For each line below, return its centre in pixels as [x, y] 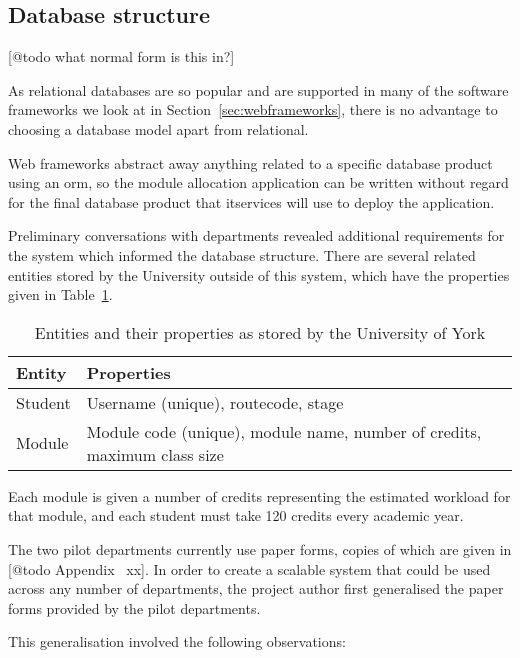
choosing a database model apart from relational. [158, 128]
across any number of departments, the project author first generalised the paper [256, 588]
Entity [41, 372]
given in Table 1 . [60, 294]
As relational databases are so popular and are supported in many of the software [258, 89]
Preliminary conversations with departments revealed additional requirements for [256, 235]
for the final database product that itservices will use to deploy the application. [251, 201]
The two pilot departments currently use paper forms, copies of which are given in [260, 548]
